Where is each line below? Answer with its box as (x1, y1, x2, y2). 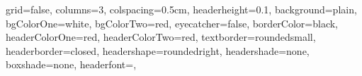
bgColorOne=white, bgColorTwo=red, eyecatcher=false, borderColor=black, (6, 15, 338, 30)
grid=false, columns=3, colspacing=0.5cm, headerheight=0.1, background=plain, (6, 2, 357, 16)
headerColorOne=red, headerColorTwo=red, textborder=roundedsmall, (6, 30, 316, 44)
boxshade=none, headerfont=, (6, 57, 137, 72)
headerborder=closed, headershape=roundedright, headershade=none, (6, 43, 310, 58)
